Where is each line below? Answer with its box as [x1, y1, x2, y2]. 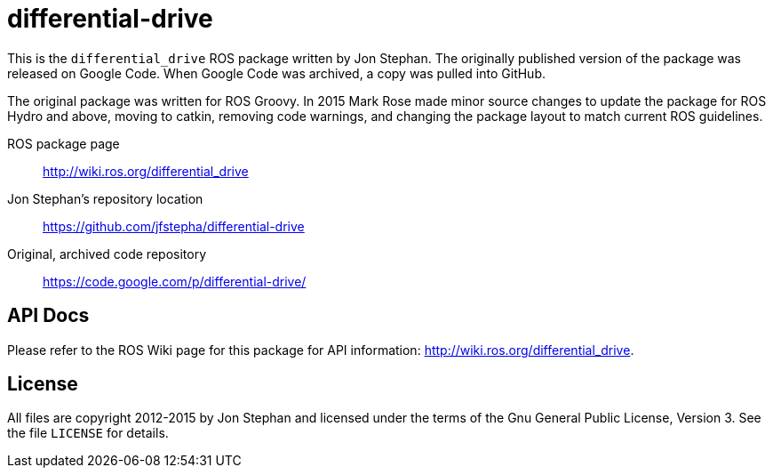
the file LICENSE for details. [7, 425, 169, 441]
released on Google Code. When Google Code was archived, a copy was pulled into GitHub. [7, 65, 546, 81]
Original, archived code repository [7, 246, 207, 262]
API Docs [7, 304, 90, 327]
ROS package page [7, 135, 120, 151]
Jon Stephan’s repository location [7, 190, 203, 206]
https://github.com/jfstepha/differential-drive [43, 218, 305, 234]
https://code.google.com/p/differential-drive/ [43, 273, 307, 289]
